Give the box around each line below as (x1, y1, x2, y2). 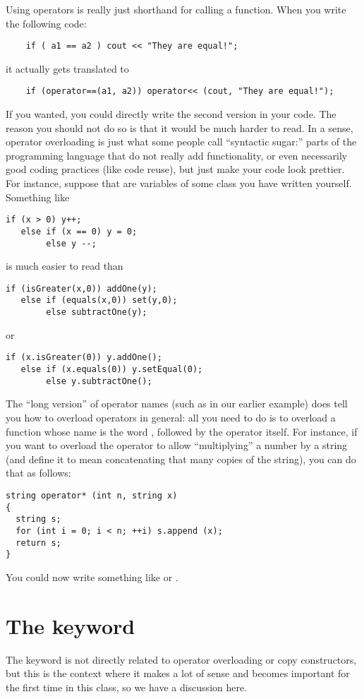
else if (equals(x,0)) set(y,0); (20, 295, 178, 306)
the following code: (6, 16, 87, 30)
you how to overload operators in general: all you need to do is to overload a (6, 410, 336, 424)
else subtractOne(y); (46, 307, 147, 318)
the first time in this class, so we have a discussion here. (6, 679, 248, 694)
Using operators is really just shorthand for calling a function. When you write (6, 2, 346, 16)
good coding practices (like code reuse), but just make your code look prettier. (6, 162, 345, 177)
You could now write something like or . (6, 569, 178, 584)
